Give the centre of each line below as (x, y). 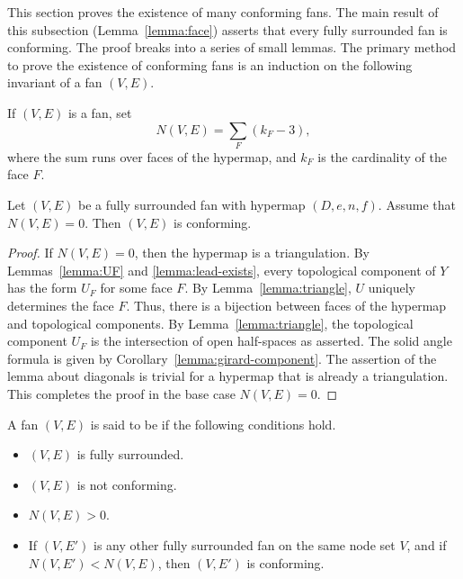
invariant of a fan (55, 82)
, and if (427, 544)
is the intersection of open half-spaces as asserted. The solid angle (271, 341)
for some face (136, 288)
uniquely (392, 288)
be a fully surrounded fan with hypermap (191, 205)
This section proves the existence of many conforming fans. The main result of (223, 12)
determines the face (61, 306)
